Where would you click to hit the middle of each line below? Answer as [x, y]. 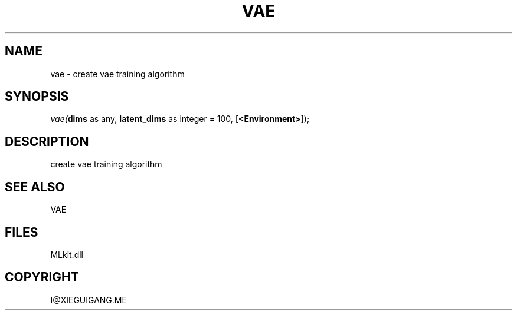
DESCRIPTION [47, 141]
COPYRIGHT [42, 277]
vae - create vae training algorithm [117, 74]
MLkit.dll [67, 254]
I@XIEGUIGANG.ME [89, 300]
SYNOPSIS [37, 97]
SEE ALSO [35, 187]
